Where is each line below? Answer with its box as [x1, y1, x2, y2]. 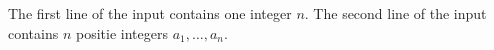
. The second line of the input [304, 3, 487, 23]
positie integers [75, 22, 168, 43]
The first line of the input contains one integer [8, 3, 292, 23]
